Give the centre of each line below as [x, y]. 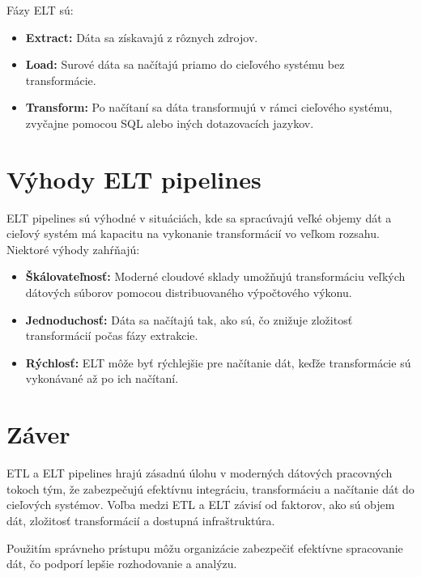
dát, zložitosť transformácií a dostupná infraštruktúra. [141, 520]
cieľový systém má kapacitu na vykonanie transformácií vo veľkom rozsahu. [193, 233]
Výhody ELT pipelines [134, 178]
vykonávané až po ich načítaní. [102, 378]
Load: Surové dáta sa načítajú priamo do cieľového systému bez [185, 64]
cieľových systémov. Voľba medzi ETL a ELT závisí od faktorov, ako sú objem [201, 505]
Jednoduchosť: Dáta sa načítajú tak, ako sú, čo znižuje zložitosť [189, 319]
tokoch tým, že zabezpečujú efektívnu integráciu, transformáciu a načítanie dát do [210, 488]
